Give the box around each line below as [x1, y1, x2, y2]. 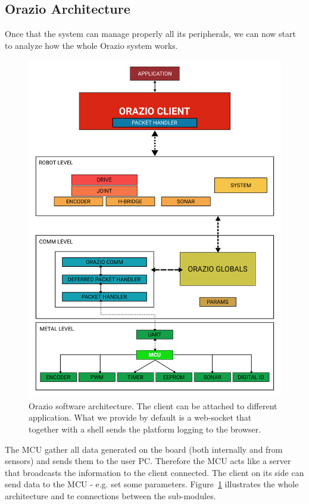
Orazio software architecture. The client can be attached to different [29, 399, 277, 412]
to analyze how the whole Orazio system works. [5, 39, 178, 51]
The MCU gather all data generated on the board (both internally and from [5, 443, 283, 455]
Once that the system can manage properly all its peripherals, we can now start [5, 27, 296, 40]
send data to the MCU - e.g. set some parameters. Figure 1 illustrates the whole [5, 478, 299, 490]
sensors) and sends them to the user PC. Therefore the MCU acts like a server [5, 455, 291, 467]
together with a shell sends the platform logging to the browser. [29, 422, 261, 435]
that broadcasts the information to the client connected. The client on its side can [5, 466, 304, 478]
